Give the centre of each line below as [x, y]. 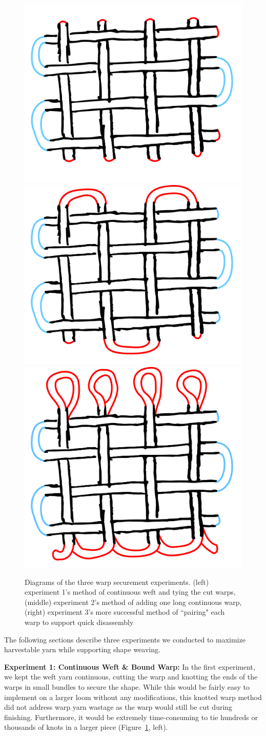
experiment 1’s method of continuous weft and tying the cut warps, [130, 592]
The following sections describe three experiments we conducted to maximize [125, 639]
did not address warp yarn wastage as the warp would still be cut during [118, 707]
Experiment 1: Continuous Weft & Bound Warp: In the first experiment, [130, 666]
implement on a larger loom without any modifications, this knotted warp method [133, 697]
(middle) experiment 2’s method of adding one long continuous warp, [133, 602]
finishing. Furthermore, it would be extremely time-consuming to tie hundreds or [131, 717]
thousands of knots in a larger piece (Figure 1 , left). [86, 727]
